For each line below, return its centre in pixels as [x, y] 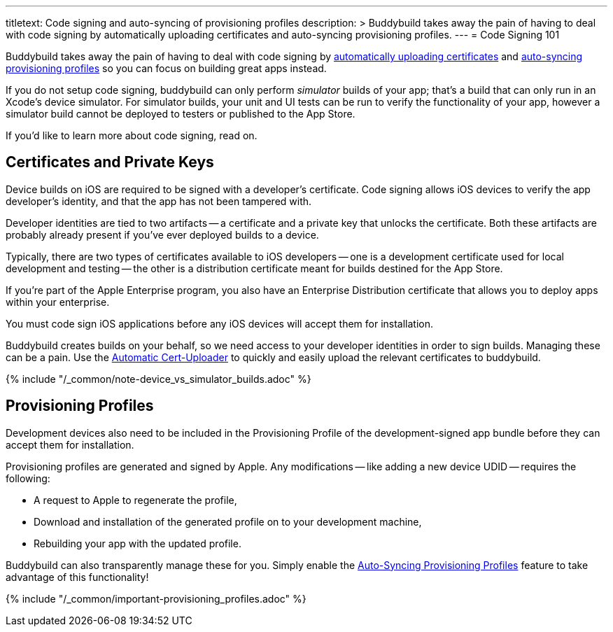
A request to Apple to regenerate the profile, [135, 500]
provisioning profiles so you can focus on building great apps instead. [166, 68]
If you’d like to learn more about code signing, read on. [132, 135]
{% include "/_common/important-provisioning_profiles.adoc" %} [156, 598]
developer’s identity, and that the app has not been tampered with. [159, 201]
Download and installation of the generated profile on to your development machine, [228, 521]
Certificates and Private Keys [110, 162]
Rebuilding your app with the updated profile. [138, 543]
